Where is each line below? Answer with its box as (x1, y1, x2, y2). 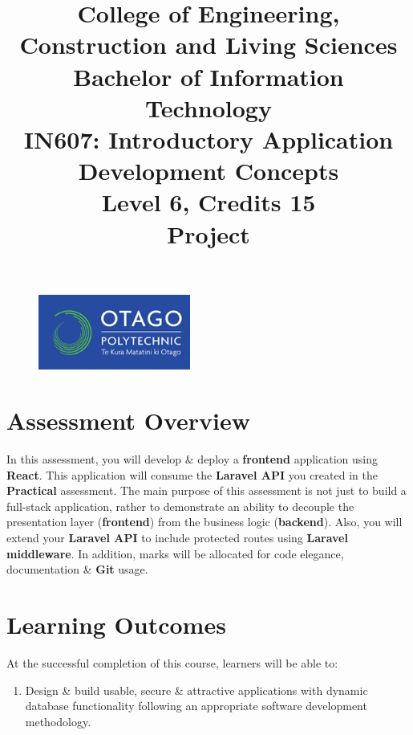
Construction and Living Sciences (19, 28, 398, 61)
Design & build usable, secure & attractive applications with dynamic (25, 681, 368, 698)
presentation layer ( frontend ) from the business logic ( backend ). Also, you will (6, 513, 403, 530)
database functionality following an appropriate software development (25, 697, 367, 714)
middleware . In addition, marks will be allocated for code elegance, (6, 545, 344, 561)
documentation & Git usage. (6, 561, 148, 578)
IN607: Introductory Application (23, 122, 394, 155)
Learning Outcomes (6, 608, 226, 641)
